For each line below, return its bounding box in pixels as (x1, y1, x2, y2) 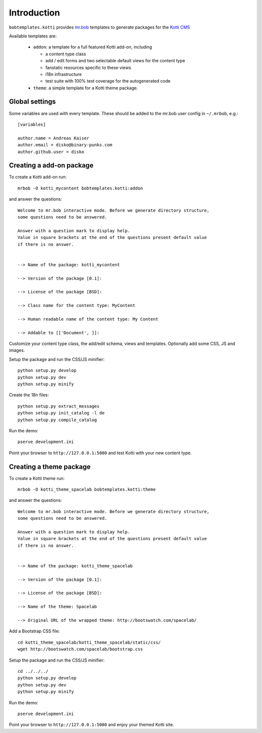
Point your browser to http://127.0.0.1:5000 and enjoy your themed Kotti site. (9, 722, 174, 728)
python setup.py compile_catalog (17, 417, 97, 423)
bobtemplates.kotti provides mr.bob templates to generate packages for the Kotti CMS (9, 24, 190, 30)
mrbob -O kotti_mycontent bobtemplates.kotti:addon (17, 185, 143, 191)
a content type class (45, 51, 86, 57)
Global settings (9, 98, 56, 106)
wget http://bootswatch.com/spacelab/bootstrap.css (17, 647, 143, 652)
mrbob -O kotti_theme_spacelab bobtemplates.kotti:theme (17, 487, 156, 493)
